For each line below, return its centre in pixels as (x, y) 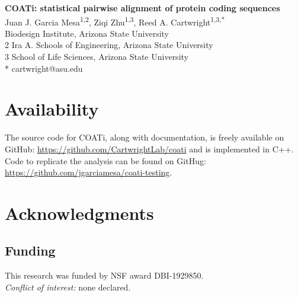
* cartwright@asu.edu (44, 68)
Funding (30, 250)
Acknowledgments (79, 213)
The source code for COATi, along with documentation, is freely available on (145, 137)
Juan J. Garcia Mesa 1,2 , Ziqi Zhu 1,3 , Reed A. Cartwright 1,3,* (115, 21)
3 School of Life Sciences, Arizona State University (97, 57)
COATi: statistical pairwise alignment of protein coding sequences (142, 8)
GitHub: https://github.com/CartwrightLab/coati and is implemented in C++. (149, 148)
